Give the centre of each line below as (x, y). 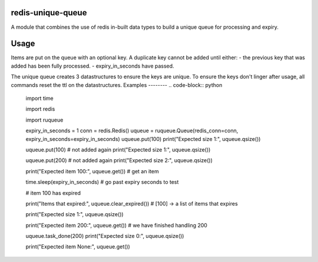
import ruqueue (44, 120)
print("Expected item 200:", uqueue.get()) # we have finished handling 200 (116, 225)
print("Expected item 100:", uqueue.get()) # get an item (92, 171)
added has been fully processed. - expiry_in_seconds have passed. (92, 66)
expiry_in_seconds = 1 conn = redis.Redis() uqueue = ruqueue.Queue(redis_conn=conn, (132, 131)
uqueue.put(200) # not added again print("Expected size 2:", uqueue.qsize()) (119, 160)
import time (40, 98)
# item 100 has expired (53, 193)
